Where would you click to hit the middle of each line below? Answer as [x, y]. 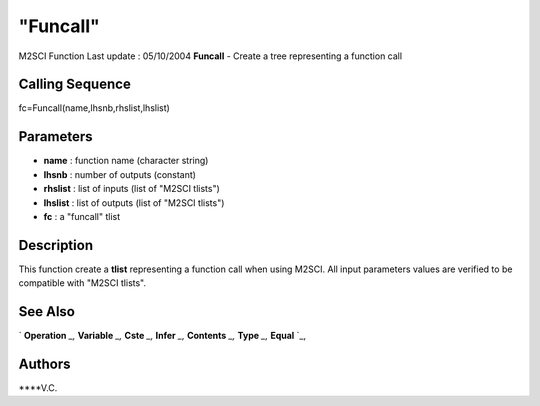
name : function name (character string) [126, 161]
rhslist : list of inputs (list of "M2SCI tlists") [131, 189]
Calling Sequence [75, 84]
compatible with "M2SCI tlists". [82, 283]
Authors [44, 363]
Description [56, 245]
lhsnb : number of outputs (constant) [120, 174]
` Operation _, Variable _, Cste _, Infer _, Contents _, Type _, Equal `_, [162, 336]
